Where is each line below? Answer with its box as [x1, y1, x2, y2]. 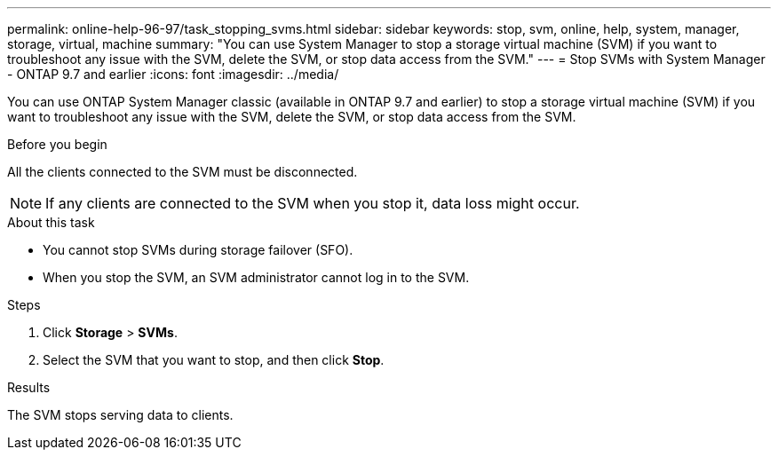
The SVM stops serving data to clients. [7, 407, 234, 422]
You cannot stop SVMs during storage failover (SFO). [43, 242, 353, 257]
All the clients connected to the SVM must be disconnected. [7, 164, 358, 179]
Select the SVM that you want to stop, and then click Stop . [43, 352, 385, 367]
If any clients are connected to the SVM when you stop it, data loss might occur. [45, 194, 580, 212]
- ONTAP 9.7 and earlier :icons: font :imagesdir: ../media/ [7, 67, 339, 82]
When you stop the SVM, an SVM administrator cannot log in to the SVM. [43, 270, 470, 285]
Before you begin [7, 137, 107, 152]
